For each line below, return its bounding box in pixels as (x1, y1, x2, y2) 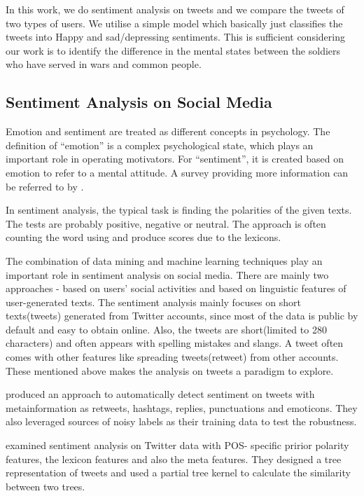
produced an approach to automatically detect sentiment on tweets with (6, 387, 315, 401)
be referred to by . (6, 179, 84, 193)
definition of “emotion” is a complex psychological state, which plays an (6, 137, 314, 152)
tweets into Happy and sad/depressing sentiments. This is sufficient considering (6, 29, 345, 44)
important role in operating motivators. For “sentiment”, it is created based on (6, 151, 344, 166)
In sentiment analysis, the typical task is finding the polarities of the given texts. (6, 202, 352, 217)
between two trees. (6, 478, 85, 493)
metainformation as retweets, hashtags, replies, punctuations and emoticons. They (6, 400, 358, 415)
